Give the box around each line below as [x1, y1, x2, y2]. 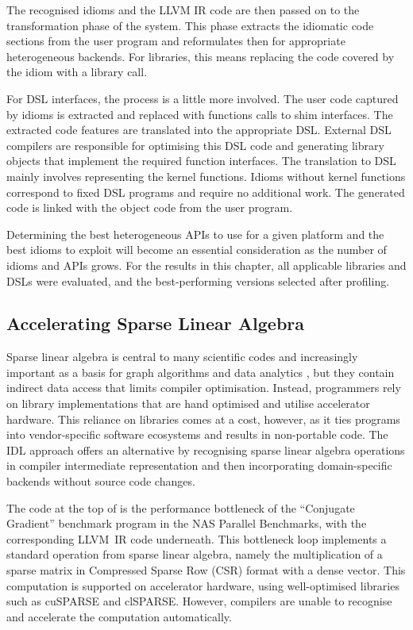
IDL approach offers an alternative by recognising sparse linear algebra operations [6, 441, 405, 458]
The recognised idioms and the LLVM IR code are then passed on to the [6, 2, 360, 17]
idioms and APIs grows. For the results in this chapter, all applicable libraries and [6, 256, 407, 273]
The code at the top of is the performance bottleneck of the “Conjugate [6, 499, 355, 516]
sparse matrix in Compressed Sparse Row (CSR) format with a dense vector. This [6, 562, 406, 578]
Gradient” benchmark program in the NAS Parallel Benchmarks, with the [6, 515, 367, 532]
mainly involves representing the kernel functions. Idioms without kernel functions [6, 167, 406, 184]
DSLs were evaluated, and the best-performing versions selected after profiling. [6, 272, 390, 289]
